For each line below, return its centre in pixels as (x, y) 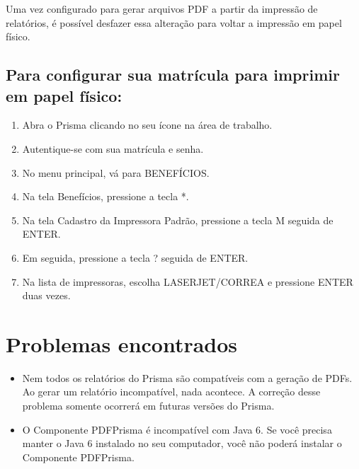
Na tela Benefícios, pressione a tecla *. (106, 196)
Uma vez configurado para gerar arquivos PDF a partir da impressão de (162, 8)
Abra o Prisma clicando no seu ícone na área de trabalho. (147, 125)
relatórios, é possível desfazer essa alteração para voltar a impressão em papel (174, 22)
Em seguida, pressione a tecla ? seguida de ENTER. (135, 257)
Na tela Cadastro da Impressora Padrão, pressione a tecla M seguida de (178, 220)
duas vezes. (46, 295)
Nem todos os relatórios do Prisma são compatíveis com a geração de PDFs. (187, 377)
